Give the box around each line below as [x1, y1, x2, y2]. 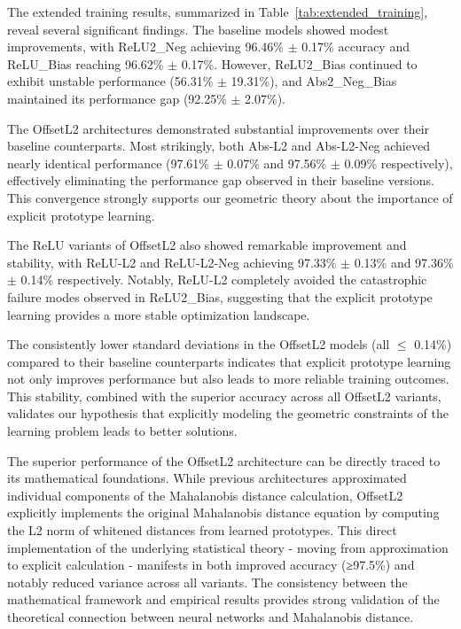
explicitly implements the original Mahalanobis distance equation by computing [7, 503, 440, 522]
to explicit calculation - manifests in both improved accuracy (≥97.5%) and [7, 555, 415, 574]
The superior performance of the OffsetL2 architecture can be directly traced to [7, 451, 441, 470]
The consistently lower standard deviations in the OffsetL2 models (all [7, 335, 390, 353]
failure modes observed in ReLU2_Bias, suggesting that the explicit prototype [7, 287, 433, 306]
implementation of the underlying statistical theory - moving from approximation [7, 538, 449, 556]
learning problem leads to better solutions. [7, 422, 238, 440]
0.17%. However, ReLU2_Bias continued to [181, 54, 418, 73]
